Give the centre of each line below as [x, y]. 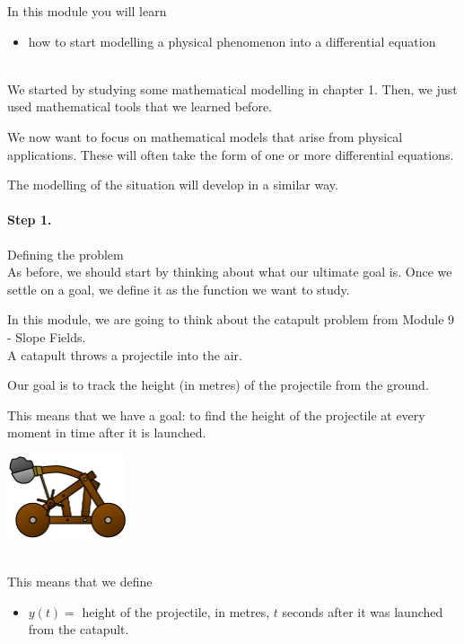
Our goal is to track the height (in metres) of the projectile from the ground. [218, 385]
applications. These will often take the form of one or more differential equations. [231, 154]
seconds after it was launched [363, 611]
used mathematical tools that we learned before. [140, 106]
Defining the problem [66, 254]
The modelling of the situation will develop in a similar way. [173, 185]
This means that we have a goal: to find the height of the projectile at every [216, 415]
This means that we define [80, 581]
